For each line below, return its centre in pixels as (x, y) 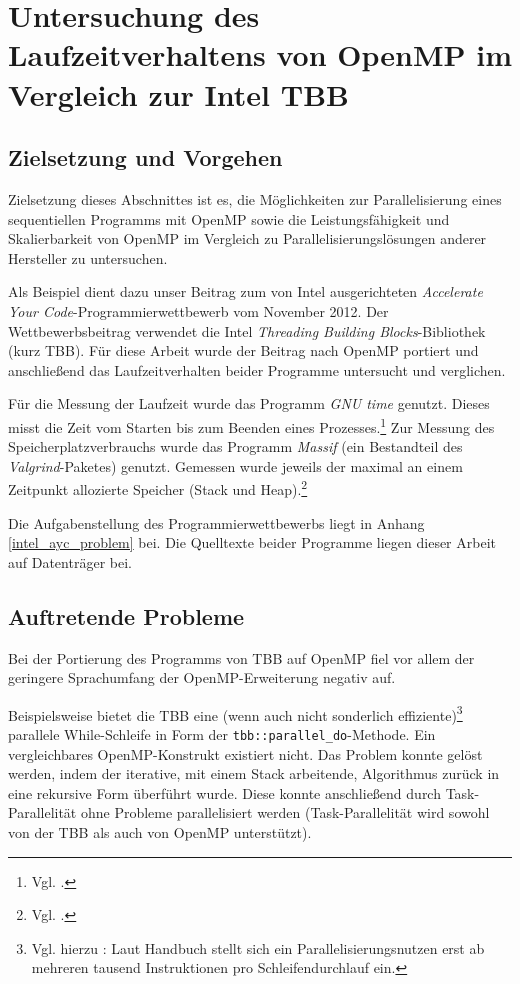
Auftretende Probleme (126, 615)
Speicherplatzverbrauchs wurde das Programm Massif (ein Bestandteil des (235, 446)
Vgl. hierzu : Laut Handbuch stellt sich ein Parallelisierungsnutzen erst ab (258, 947)
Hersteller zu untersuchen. (88, 257)
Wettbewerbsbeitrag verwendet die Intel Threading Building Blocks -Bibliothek (247, 330)
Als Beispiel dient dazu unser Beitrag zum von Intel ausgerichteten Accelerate (245, 291)
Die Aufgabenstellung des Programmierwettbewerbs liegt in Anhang (216, 522)
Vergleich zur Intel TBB (178, 93)
